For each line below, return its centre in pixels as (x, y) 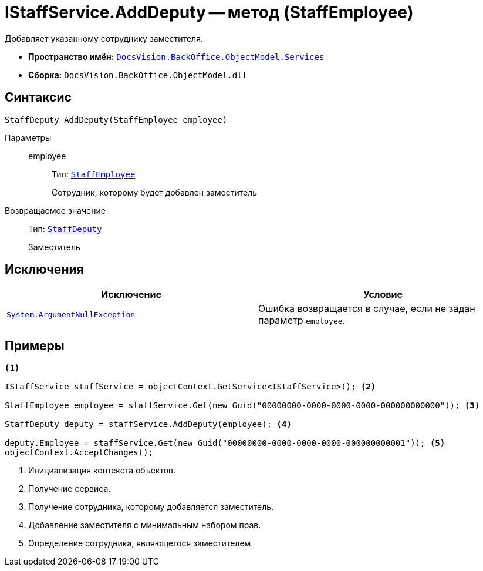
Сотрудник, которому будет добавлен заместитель (155, 192)
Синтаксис (38, 98)
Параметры (28, 137)
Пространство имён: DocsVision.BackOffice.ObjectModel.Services (176, 56)
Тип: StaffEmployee (94, 174)
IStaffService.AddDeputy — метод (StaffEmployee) (209, 12)
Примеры (35, 345)
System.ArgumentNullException (71, 314)
